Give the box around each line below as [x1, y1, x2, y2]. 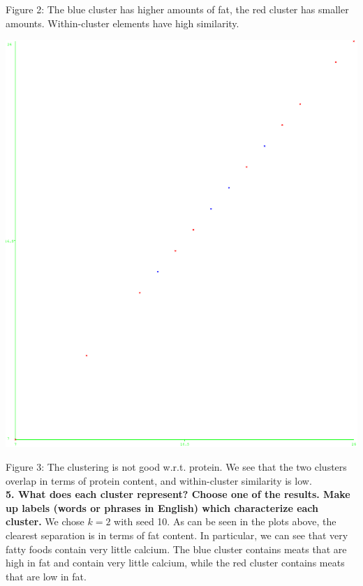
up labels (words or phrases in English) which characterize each [6, 500, 318, 515]
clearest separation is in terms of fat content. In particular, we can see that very [6, 527, 348, 542]
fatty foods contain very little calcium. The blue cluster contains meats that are [6, 541, 347, 556]
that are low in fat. [6, 569, 87, 583]
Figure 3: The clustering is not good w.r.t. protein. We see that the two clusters [6, 459, 347, 474]
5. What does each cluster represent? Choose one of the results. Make [6, 487, 350, 501]
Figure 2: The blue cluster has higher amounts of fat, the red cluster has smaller [6, 2, 349, 16]
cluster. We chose [6, 514, 84, 529]
